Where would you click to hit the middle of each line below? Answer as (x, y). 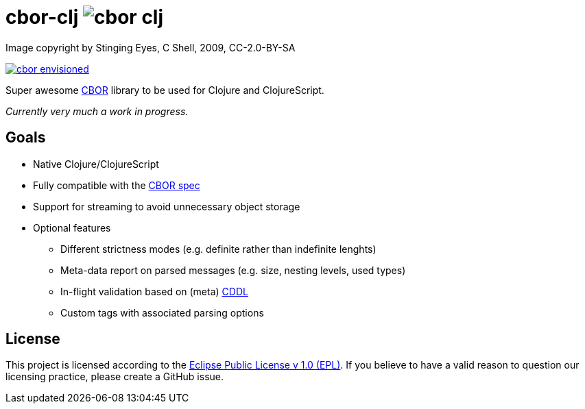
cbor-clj (42, 17)
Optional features (72, 227)
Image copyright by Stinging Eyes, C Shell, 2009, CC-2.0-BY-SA (151, 47)
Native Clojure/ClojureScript (96, 164)
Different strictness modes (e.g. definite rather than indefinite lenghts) (218, 249)
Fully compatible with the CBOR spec (117, 185)
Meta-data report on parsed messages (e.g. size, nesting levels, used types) (233, 270)
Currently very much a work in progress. (97, 111)
